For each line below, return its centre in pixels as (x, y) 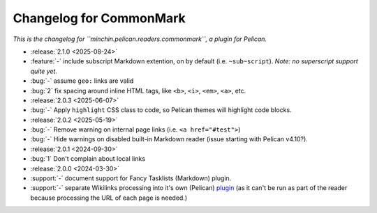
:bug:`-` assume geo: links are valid (82, 81)
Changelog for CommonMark (99, 18)
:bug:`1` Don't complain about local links (88, 159)
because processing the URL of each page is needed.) (109, 198)
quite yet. (44, 71)
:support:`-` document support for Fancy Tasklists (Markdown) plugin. (131, 178)
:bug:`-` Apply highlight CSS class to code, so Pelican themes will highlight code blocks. (161, 110)
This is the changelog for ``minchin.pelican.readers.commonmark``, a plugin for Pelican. (140, 39)
